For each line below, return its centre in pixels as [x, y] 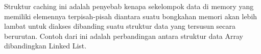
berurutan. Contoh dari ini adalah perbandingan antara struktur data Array [124, 36]
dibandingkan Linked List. [45, 46]
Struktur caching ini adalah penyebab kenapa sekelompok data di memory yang [129, 6]
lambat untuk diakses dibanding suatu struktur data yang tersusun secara [120, 26]
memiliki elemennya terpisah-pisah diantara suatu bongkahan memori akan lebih [131, 16]
